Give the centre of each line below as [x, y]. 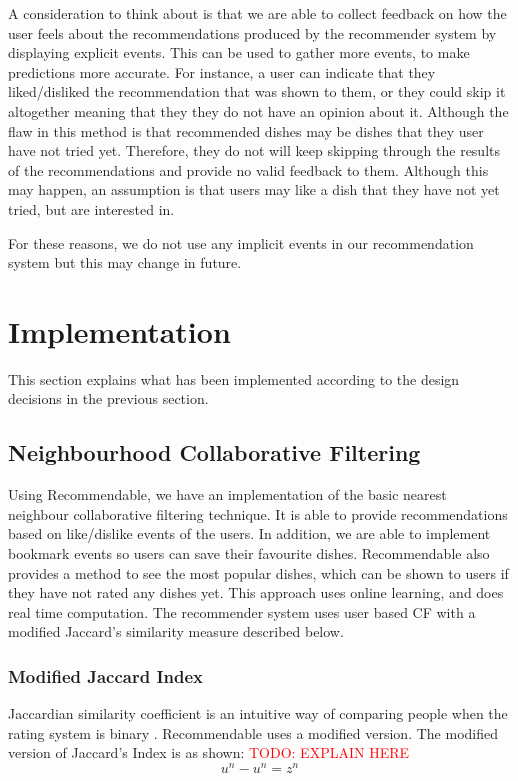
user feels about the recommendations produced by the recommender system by [252, 32]
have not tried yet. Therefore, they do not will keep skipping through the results [254, 150]
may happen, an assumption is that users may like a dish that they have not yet [254, 189]
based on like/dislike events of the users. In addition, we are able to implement [249, 533]
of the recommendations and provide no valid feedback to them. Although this [248, 169]
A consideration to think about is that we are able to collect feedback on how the [257, 13]
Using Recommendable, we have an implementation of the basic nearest [227, 494]
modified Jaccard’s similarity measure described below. [176, 631]
